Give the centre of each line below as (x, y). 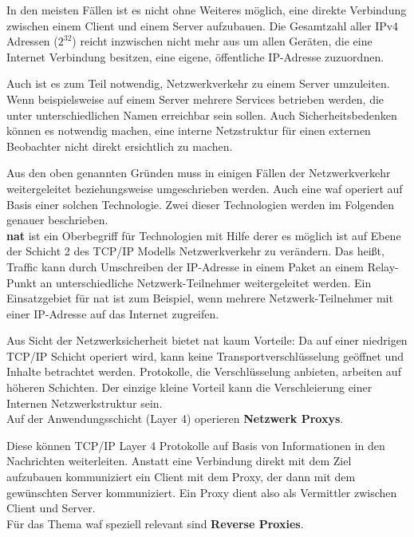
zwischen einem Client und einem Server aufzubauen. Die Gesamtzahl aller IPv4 (203, 25)
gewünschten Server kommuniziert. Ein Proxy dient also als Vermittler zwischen (202, 492)
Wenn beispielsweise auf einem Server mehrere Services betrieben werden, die (195, 99)
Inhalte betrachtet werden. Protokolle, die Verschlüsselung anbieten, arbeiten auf (204, 371)
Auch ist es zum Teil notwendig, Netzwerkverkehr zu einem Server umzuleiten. (198, 83)
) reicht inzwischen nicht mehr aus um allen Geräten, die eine (222, 41)
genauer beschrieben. (57, 220)
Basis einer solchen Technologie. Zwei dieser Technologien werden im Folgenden (201, 204)
